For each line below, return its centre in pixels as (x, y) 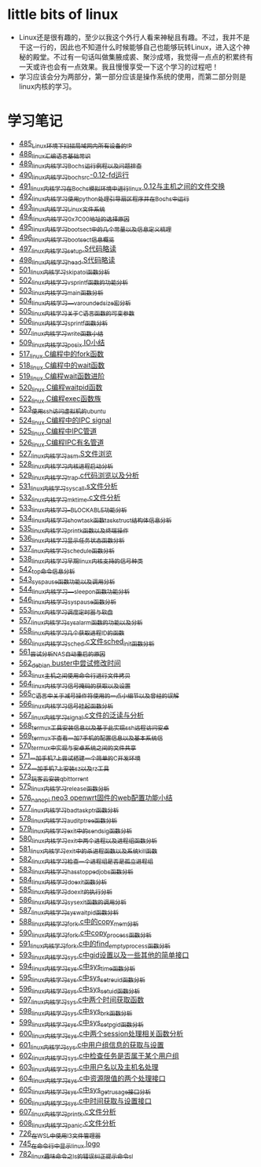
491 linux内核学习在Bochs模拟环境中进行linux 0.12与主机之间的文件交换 (122, 187)
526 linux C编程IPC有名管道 (61, 444)
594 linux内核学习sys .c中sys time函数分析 (77, 967)
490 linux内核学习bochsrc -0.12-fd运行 (74, 176)
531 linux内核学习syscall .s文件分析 (68, 487)
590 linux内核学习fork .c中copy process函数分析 (85, 933)
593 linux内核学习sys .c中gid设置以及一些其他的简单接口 (104, 956)
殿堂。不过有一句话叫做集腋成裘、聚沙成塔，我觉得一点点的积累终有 (143, 57)
